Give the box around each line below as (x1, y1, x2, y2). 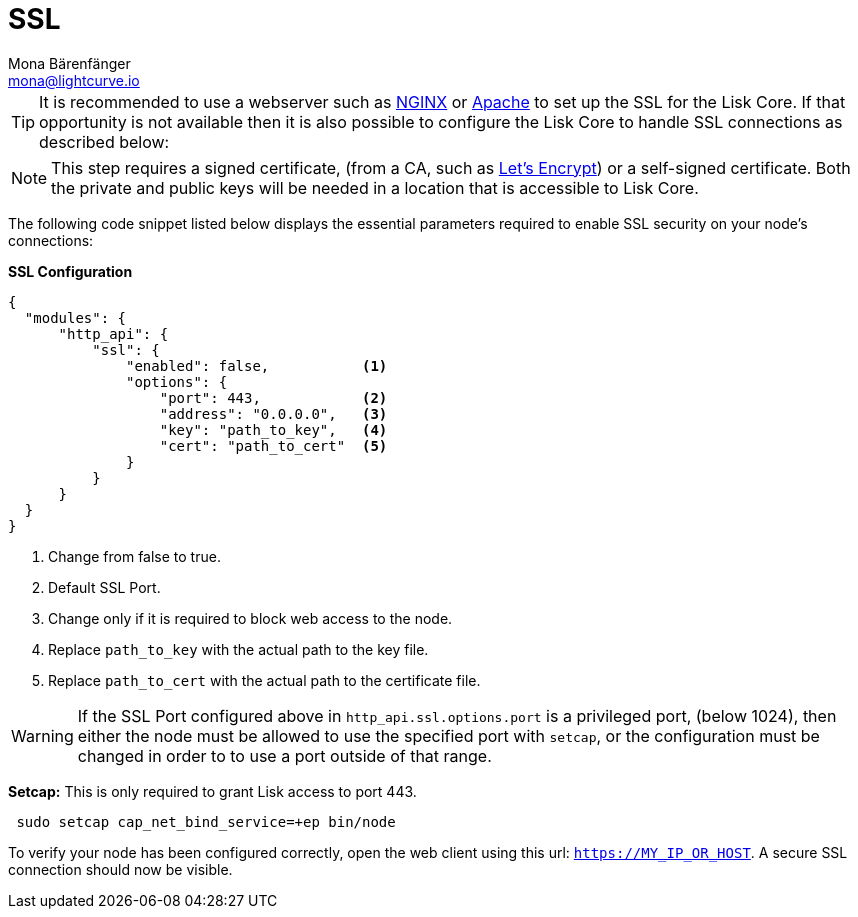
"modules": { (24, 309, 127, 326)
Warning (11, 725, 74, 746)
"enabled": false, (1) (126, 357, 388, 374)
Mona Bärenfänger (8, 54, 131, 72)
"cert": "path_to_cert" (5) (159, 437, 388, 454)
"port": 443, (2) (159, 389, 388, 406)
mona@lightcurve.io (8, 71, 140, 89)
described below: (39, 131, 170, 152)
